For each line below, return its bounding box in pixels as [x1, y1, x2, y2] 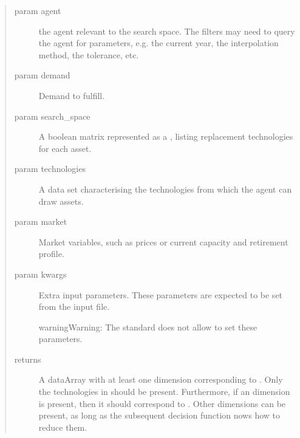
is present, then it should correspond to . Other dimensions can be [38, 397, 286, 409]
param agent [14, 4, 61, 16]
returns [14, 352, 41, 365]
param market [14, 215, 67, 228]
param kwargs [14, 267, 67, 280]
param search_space [14, 109, 90, 122]
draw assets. [38, 194, 84, 207]
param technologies [14, 162, 86, 175]
